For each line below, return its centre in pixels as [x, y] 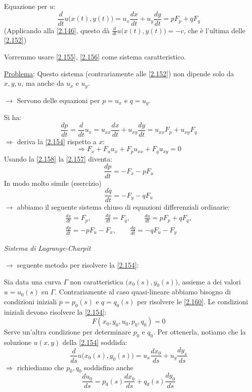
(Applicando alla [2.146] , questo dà [57, 30]
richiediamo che [41, 367]
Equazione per [26, 6]
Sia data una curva [33, 281]
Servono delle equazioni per [58, 100]
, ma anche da [43, 83]
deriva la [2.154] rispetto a [57, 141]
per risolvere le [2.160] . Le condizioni [192, 301]
